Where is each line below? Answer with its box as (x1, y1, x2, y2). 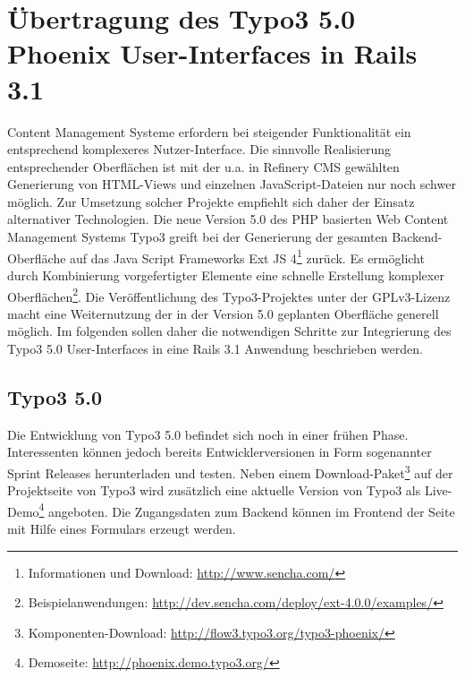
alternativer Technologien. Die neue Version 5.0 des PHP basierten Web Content (7, 210, 449, 228)
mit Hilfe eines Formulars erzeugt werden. (7, 519, 236, 538)
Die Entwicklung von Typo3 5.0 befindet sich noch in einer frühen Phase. (7, 425, 409, 443)
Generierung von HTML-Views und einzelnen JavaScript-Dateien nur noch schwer (7, 175, 456, 193)
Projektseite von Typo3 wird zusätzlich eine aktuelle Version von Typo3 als (7, 481, 421, 500)
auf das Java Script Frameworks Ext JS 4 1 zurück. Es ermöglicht (70, 245, 425, 267)
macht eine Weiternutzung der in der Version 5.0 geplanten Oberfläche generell (7, 304, 439, 322)
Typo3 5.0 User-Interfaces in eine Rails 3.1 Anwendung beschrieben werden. (7, 339, 423, 357)
